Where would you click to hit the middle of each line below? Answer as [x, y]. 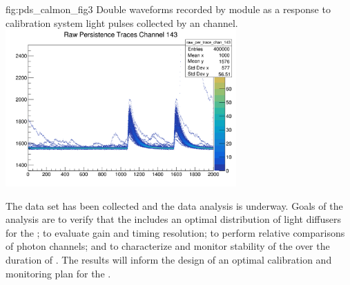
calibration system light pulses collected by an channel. [122, 22]
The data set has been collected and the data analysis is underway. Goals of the [174, 205]
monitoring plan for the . [58, 273]
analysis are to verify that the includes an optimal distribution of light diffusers [173, 219]
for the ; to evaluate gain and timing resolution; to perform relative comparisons [175, 232]
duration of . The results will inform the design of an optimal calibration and [169, 259]
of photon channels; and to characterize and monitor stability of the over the [168, 246]
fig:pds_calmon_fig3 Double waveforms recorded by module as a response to [168, 9]
